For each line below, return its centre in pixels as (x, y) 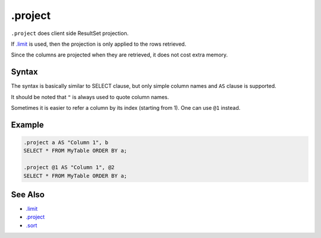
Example (27, 125)
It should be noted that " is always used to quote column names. (90, 97)
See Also (28, 194)
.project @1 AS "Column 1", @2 (69, 167)
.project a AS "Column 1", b (66, 143)
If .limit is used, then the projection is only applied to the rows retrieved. (99, 44)
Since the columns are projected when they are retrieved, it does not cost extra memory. (119, 55)
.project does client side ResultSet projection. (70, 33)
